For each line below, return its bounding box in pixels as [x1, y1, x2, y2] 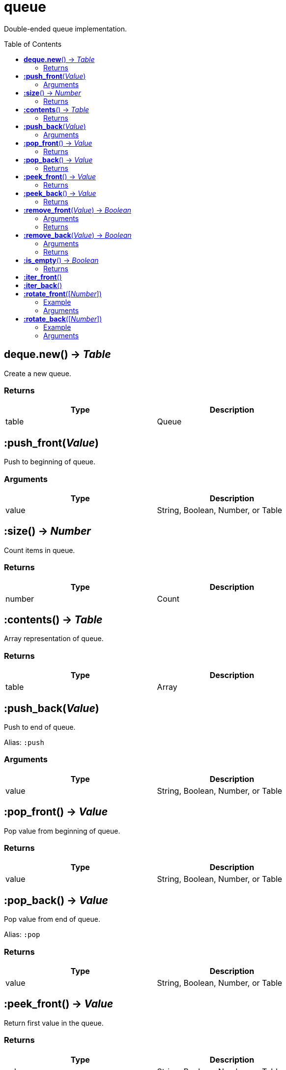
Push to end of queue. [4, 722, 76, 731]
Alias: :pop [4, 930, 40, 939]
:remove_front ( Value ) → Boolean [24, 205, 132, 214]
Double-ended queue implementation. [4, 24, 127, 33]
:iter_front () [24, 272, 62, 281]
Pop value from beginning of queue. [4, 826, 120, 835]
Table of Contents [4, 39, 62, 48]
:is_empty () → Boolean [24, 256, 99, 264]
